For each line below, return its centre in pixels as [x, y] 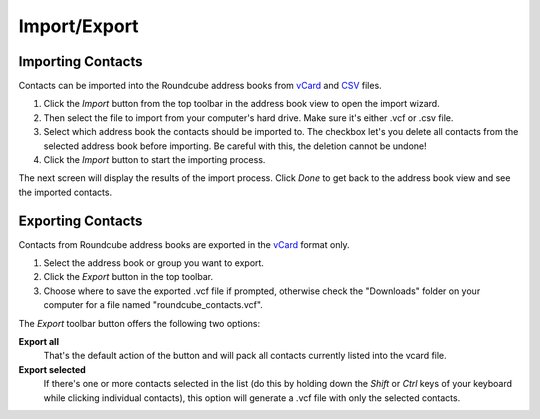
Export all [39, 342]
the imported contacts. [65, 192]
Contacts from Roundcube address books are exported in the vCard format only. [184, 244]
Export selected [52, 369]
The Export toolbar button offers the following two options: [139, 323]
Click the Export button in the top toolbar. [128, 277]
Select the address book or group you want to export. [154, 263]
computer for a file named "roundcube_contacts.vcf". [153, 305]
